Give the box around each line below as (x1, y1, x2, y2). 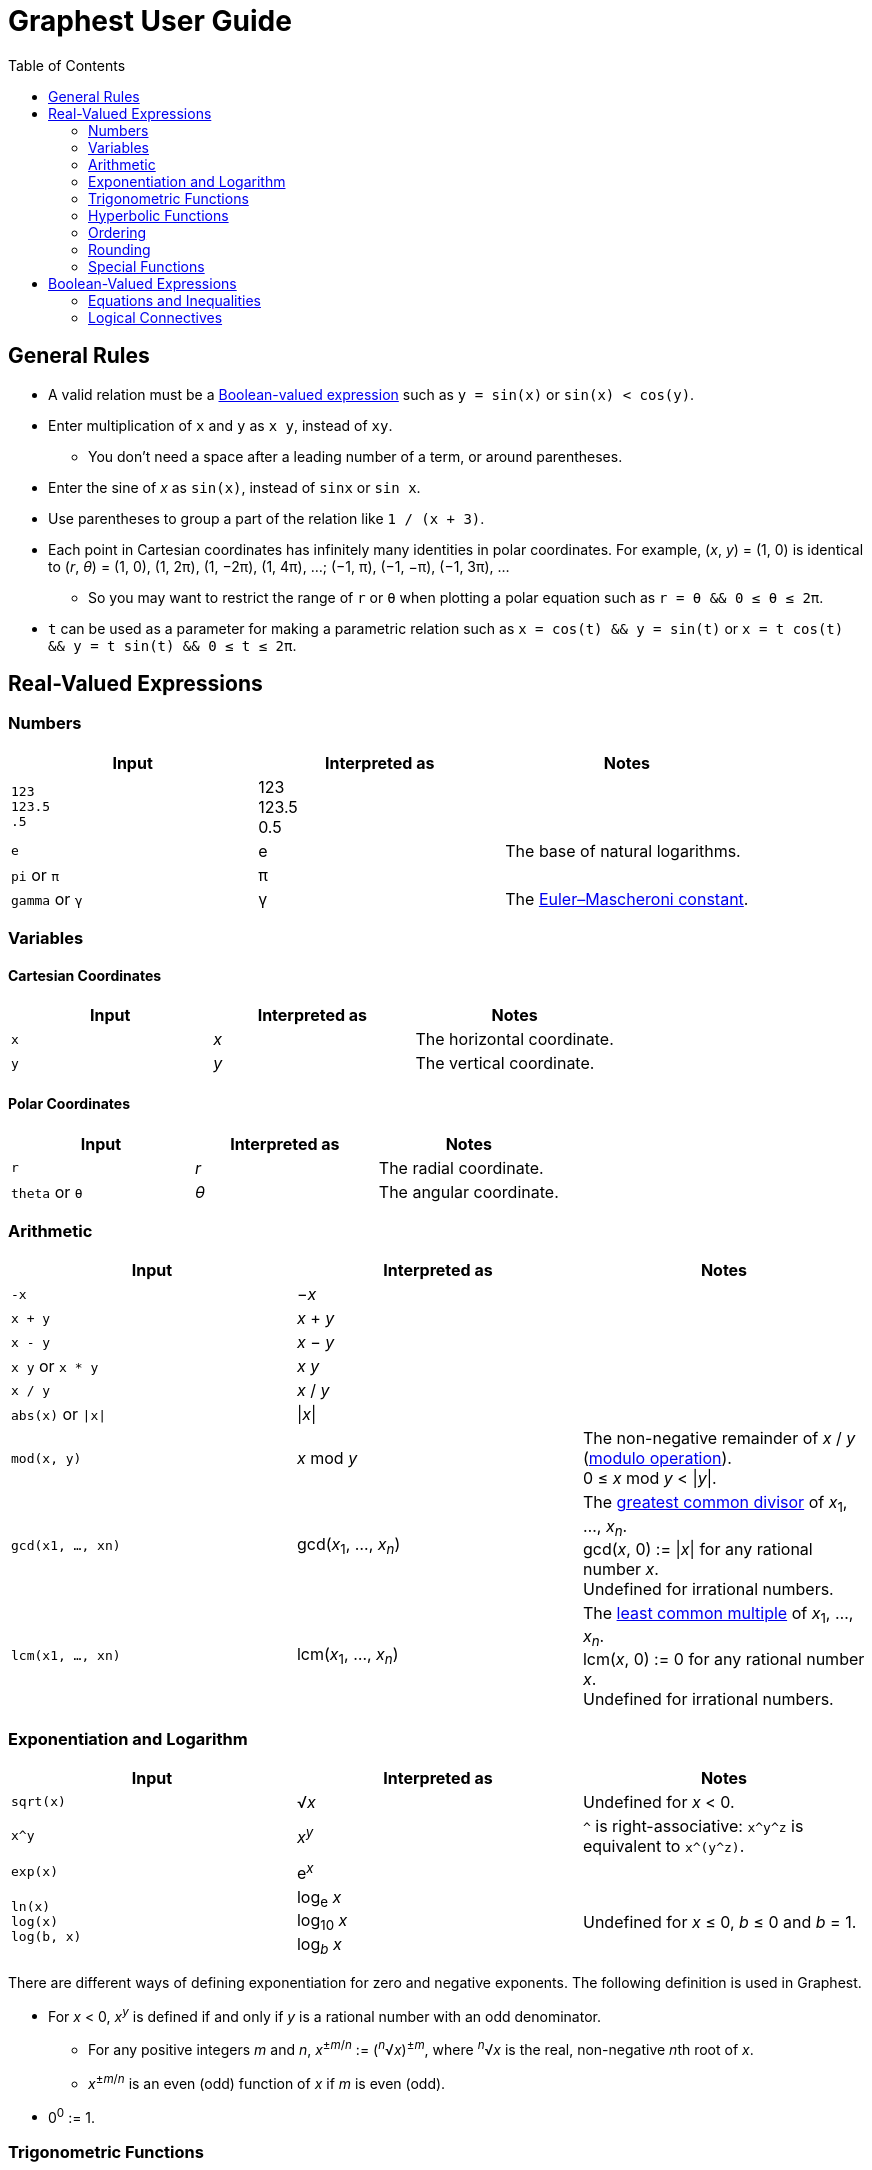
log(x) (11, 1914, 58, 1930)
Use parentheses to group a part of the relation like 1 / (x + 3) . (48, 509, 485, 527)
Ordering (88, 223, 147, 241)
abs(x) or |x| (11, 1404, 107, 1425)
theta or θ (11, 1181, 83, 1202)
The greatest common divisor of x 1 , (582, 1492, 848, 1516)
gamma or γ (11, 888, 83, 909)
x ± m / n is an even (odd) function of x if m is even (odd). (88, 2072, 446, 2092)
